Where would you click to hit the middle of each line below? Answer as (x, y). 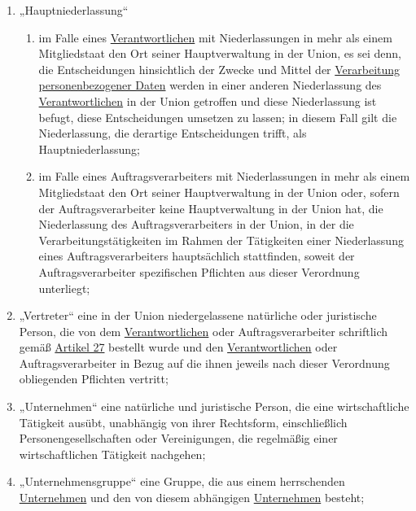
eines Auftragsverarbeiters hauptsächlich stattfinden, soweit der (197, 256)
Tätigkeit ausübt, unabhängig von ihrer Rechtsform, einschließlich (183, 422)
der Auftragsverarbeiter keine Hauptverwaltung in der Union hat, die (211, 208)
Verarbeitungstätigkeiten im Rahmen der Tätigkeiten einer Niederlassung (221, 240)
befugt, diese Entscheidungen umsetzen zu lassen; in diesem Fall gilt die (218, 117)
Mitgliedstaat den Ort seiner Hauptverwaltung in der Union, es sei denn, (220, 53)
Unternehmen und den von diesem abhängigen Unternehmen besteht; (192, 498)
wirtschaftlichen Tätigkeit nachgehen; (112, 454)
